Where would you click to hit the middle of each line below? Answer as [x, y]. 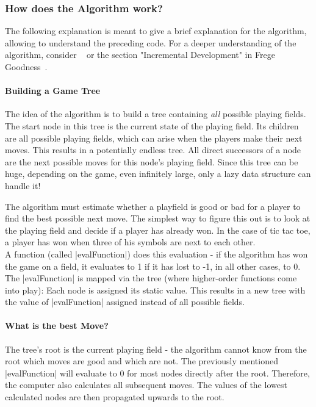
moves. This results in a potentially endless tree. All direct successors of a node [153, 150]
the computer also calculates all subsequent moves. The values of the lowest [146, 385]
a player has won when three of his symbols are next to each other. [130, 242]
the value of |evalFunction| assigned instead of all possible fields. [125, 302]
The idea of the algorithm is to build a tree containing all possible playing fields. [156, 114]
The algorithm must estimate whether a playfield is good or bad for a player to [153, 206]
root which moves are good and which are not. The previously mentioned [142, 361]
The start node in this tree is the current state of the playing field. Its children [152, 125]
